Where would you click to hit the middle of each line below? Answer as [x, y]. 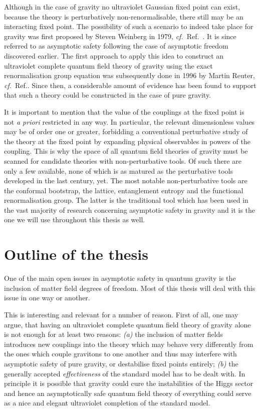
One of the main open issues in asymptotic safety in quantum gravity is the [120, 278]
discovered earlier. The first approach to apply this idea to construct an [114, 55]
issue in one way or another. [47, 298]
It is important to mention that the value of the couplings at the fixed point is [124, 111]
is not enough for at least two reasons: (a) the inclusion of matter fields [113, 334]
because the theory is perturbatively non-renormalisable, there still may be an [124, 16]
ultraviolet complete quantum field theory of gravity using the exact [108, 65]
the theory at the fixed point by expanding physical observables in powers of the [127, 141]
